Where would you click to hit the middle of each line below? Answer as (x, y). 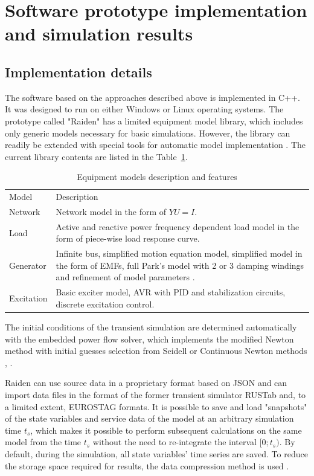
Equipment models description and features (157, 177)
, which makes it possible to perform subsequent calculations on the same (166, 430)
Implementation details (78, 72)
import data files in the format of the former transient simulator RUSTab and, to (155, 394)
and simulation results (99, 34)
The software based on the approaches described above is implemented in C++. (152, 97)
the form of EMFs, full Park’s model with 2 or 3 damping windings (180, 265)
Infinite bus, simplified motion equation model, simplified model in (179, 253)
